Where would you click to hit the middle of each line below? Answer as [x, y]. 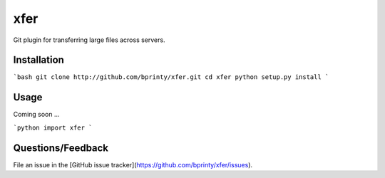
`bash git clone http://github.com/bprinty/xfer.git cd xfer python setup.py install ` [171, 77]
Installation [38, 60]
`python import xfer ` [53, 127]
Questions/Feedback [61, 148]
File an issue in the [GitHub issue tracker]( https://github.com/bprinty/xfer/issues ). [133, 164]
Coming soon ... [36, 115]
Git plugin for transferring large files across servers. [89, 40]
